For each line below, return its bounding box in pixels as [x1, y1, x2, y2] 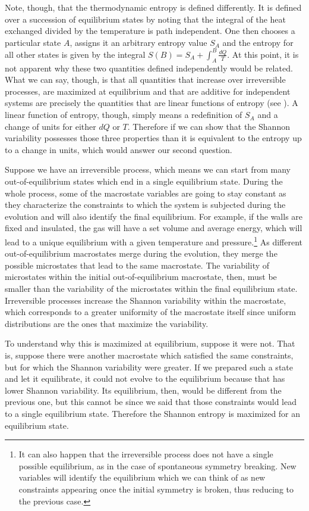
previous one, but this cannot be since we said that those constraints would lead [5, 395, 297, 408]
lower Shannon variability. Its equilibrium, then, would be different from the [5, 384, 282, 396]
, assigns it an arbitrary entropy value [70, 36, 207, 48]
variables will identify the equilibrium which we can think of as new [18, 471, 266, 484]
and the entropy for [222, 36, 294, 48]
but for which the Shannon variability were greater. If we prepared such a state [5, 360, 293, 373]
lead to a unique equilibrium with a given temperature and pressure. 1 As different [5, 233, 302, 248]
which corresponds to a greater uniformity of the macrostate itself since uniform [5, 306, 296, 318]
